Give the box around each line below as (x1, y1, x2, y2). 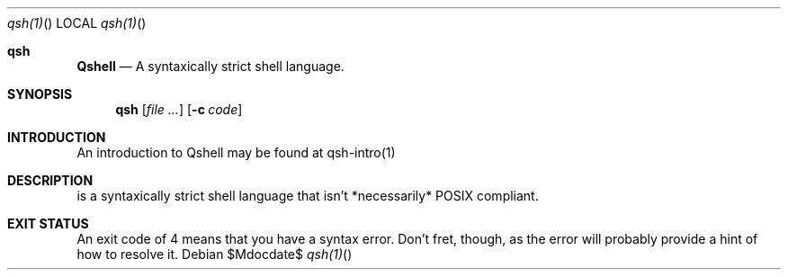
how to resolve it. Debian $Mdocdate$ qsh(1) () (76, 246, 353, 262)
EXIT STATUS (7, 216, 89, 231)
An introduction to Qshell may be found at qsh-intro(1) (76, 145, 396, 160)
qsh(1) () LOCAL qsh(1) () (7, 15, 147, 31)
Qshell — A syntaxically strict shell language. (76, 58, 345, 74)
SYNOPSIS (7, 86, 73, 102)
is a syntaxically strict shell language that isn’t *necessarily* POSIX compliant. (76, 188, 539, 203)
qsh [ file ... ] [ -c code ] (115, 102, 243, 117)
